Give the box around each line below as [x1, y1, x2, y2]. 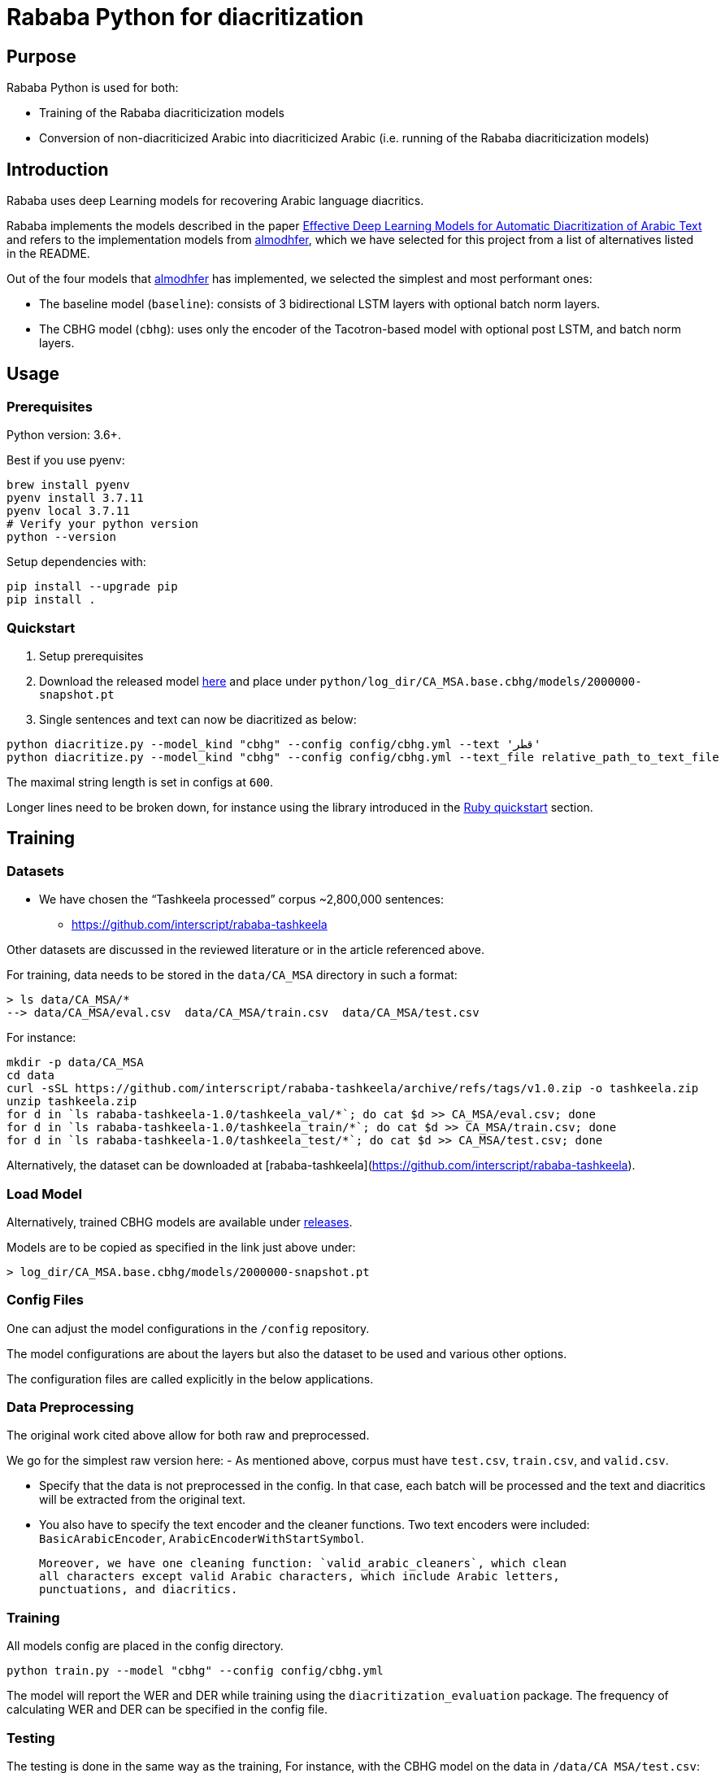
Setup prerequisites [39, 648, 144, 663]
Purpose [7, 46, 76, 67]
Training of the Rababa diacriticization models [39, 106, 284, 120]
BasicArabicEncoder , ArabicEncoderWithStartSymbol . [39, 1531, 364, 1546]
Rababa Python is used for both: [7, 81, 179, 95]
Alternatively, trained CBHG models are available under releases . [7, 1214, 353, 1229]
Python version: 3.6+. [7, 428, 121, 442]
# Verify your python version [7, 517, 199, 531]
